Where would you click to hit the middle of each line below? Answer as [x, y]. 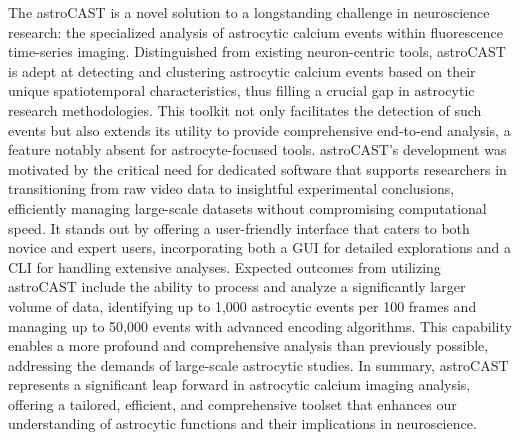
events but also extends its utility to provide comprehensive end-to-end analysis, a [259, 129]
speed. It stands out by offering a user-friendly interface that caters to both [239, 227]
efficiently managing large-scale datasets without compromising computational [247, 207]
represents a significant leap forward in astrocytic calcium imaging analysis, [239, 384]
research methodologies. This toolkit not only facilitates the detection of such [245, 109]
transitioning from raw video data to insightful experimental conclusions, [231, 188]
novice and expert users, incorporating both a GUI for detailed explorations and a [260, 247]
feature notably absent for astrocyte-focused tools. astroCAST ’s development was [257, 149]
